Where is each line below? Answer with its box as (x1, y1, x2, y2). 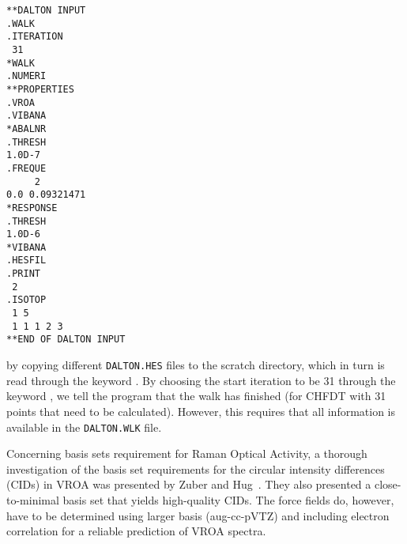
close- (374, 476, 401, 493)
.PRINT (6, 268, 40, 280)
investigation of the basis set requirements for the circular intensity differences (6, 460, 385, 477)
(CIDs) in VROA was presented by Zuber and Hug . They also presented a (6, 476, 371, 493)
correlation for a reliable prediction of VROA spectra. (6, 523, 266, 539)
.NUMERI (6, 70, 47, 82)
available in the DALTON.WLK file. (6, 418, 162, 435)
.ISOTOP (6, 294, 47, 306)
